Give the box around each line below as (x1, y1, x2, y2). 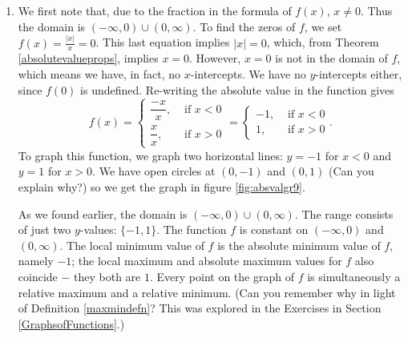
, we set (304, 18, 342, 34)
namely (18, 252, 54, 269)
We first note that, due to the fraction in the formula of (18, 2, 292, 18)
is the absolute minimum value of (217, 236, 381, 253)
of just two (18, 221, 71, 238)
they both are (74, 268, 141, 284)
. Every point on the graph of (149, 268, 294, 284)
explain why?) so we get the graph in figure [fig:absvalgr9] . (18, 178, 305, 195)
